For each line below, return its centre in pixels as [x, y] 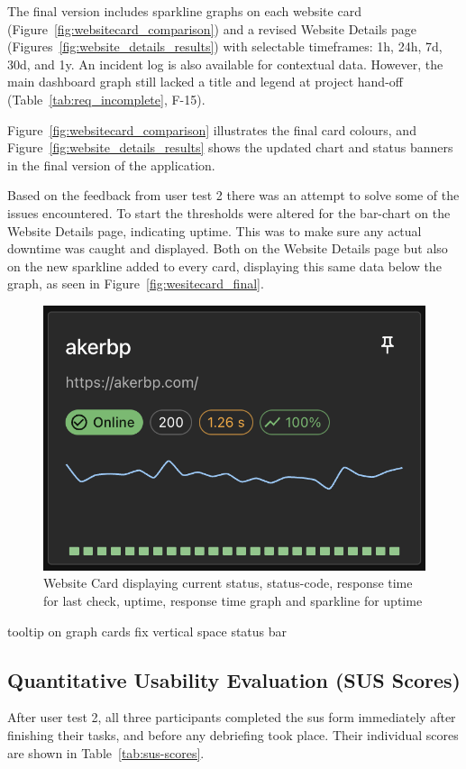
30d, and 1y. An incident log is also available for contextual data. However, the [225, 64]
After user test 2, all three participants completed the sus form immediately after [232, 717]
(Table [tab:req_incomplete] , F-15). [106, 99]
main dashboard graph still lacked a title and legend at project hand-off [205, 82]
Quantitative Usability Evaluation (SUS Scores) [234, 679]
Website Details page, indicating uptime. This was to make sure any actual [215, 230]
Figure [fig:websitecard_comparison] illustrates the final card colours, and [212, 129]
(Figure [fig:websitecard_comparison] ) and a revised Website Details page [212, 28]
